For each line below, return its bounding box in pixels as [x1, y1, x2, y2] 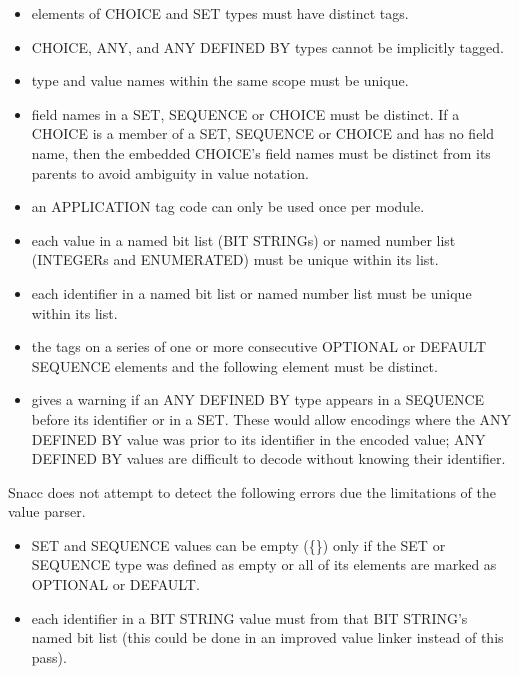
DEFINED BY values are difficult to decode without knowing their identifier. [31, 448, 506, 469]
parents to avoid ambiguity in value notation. [31, 162, 309, 183]
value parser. [8, 501, 86, 522]
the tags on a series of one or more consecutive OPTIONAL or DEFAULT [31, 336, 487, 357]
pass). [31, 646, 67, 667]
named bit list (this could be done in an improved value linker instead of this [31, 627, 504, 648]
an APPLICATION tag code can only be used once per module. [31, 196, 425, 217]
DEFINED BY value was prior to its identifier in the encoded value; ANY [31, 428, 486, 449]
